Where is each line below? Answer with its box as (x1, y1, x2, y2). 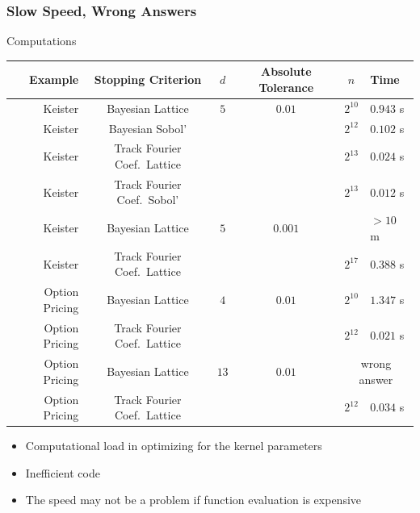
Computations (6, 32, 77, 49)
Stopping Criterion (94, 71, 202, 88)
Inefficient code (25, 464, 100, 481)
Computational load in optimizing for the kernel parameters (25, 437, 322, 454)
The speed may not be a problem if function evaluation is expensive (25, 491, 362, 508)
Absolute (260, 63, 312, 80)
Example (29, 71, 79, 88)
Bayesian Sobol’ (108, 119, 187, 136)
